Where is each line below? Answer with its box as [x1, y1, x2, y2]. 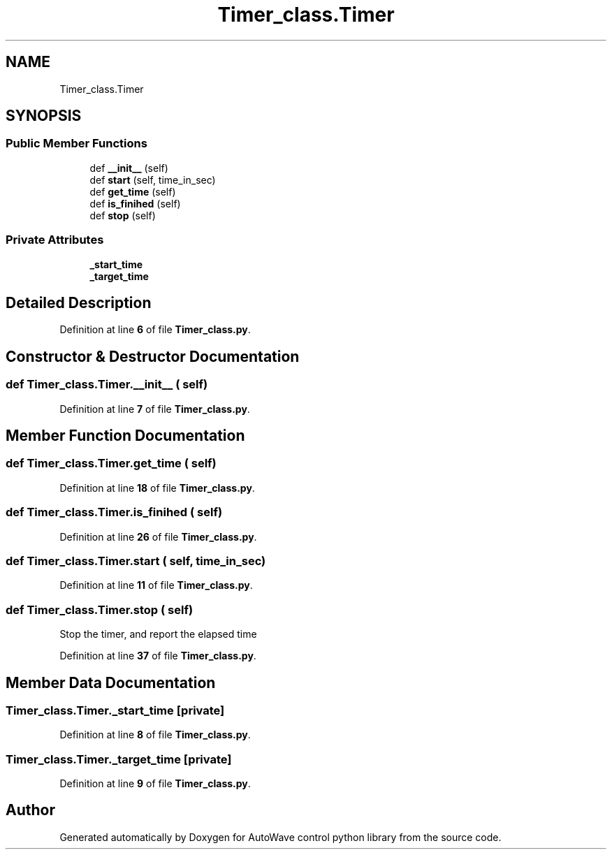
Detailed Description [6, 293, 152, 312]
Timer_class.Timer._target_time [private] [6, 752, 232, 766]
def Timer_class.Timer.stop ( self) [6, 602, 194, 617]
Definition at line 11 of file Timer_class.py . [59, 579, 253, 592]
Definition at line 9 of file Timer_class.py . [59, 777, 251, 790]
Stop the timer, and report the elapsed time [59, 628, 257, 641]
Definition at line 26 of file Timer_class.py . [59, 530, 257, 543]
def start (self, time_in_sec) [89, 173, 216, 186]
